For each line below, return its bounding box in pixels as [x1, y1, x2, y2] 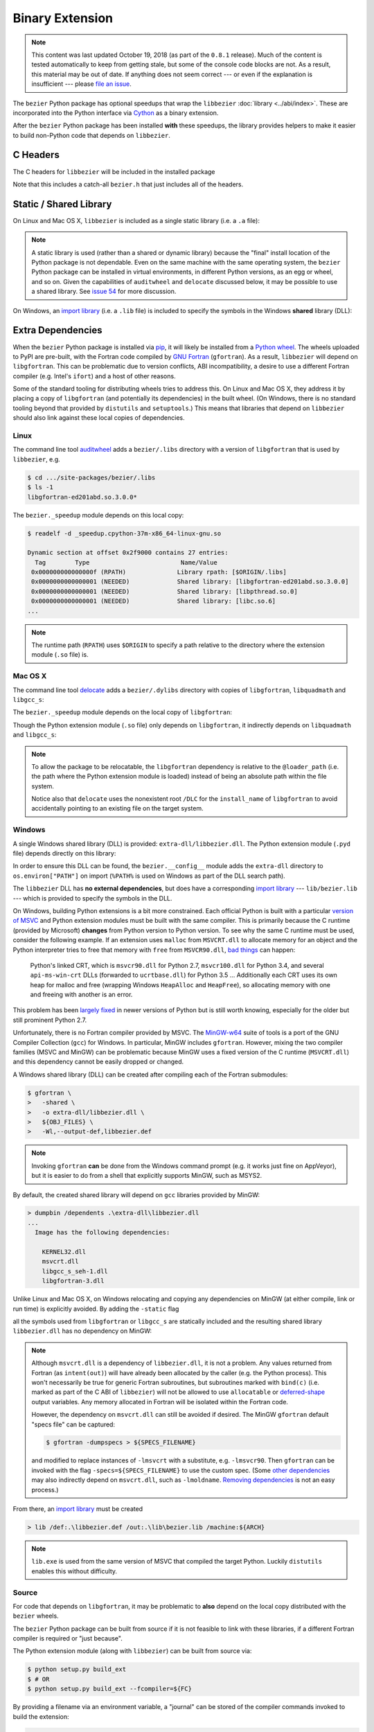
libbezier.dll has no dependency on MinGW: [12, 1327, 152, 1335]
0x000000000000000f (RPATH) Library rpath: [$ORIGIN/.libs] [31, 568, 287, 576]
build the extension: [12, 1712, 69, 1721]
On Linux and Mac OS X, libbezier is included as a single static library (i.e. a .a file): [12, 216, 260, 224]
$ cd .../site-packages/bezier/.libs [27, 473, 156, 481]
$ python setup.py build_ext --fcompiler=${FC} [27, 1685, 192, 1693]
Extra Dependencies [12, 324, 103, 336]
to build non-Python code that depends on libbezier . [12, 131, 171, 139]
